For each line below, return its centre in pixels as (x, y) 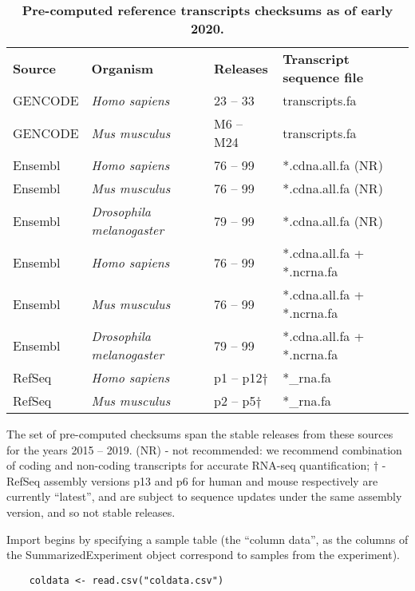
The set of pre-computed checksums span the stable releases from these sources (200, 434)
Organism (123, 68)
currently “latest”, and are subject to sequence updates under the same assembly (204, 496)
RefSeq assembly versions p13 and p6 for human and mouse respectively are (192, 480)
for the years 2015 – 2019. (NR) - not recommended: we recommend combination (204, 449)
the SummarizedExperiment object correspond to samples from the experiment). (203, 555)
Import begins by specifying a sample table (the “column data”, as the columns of (207, 539)
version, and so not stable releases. (91, 512)
